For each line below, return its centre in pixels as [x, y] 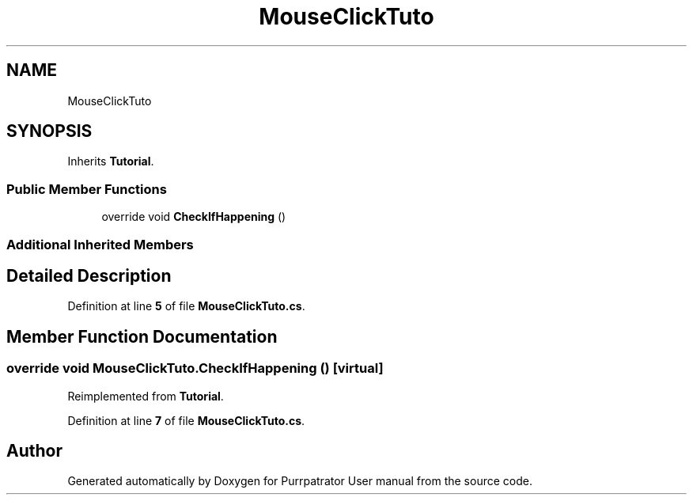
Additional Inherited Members [100, 244]
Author [34, 451]
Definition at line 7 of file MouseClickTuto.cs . [186, 420]
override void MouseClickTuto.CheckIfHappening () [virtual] [195, 368]
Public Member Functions [87, 189]
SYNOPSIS [49, 131]
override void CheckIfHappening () [194, 217]
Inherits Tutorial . [111, 161]
